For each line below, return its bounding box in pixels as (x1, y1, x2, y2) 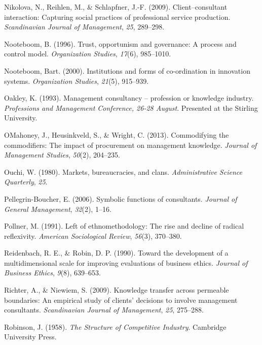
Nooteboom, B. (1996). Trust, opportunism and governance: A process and (4, 38, 237, 49)
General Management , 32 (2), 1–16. (4, 203, 111, 214)
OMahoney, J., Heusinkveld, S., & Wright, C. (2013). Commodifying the (4, 129, 229, 140)
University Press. (4, 331, 57, 342)
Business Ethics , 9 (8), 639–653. (4, 267, 101, 278)
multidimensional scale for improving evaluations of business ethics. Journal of (4, 257, 248, 268)
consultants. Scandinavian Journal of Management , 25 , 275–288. (4, 304, 204, 315)
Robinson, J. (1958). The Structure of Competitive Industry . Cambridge (4, 321, 227, 332)
